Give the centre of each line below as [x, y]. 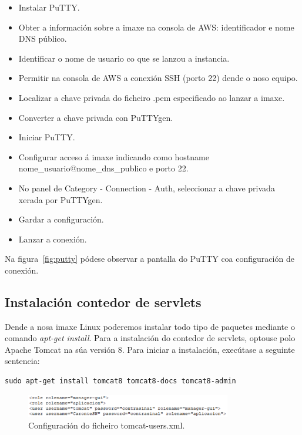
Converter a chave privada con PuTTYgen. [96, 117]
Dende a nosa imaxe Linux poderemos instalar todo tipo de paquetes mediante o [150, 326]
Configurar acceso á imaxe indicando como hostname [114, 156]
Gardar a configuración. [61, 219]
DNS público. [43, 38]
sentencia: [22, 361]
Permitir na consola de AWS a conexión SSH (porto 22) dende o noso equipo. [158, 78]
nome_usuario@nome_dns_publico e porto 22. [103, 168]
